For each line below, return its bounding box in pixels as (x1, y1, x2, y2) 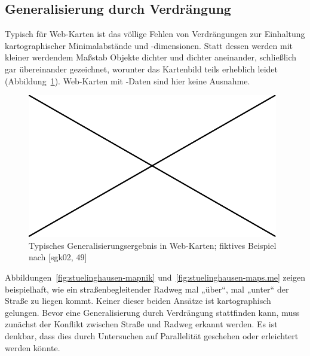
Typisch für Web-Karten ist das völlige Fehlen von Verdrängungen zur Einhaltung (5, 28, 305, 40)
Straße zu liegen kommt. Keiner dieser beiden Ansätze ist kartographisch (5, 294, 271, 307)
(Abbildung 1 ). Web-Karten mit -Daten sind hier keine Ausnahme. (5, 74, 250, 87)
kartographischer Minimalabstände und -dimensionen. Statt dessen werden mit (5, 39, 293, 51)
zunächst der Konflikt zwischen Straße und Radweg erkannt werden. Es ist (5, 318, 278, 330)
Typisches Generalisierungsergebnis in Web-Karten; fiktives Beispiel (29, 239, 277, 251)
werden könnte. (5, 341, 60, 354)
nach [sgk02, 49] (29, 251, 87, 263)
